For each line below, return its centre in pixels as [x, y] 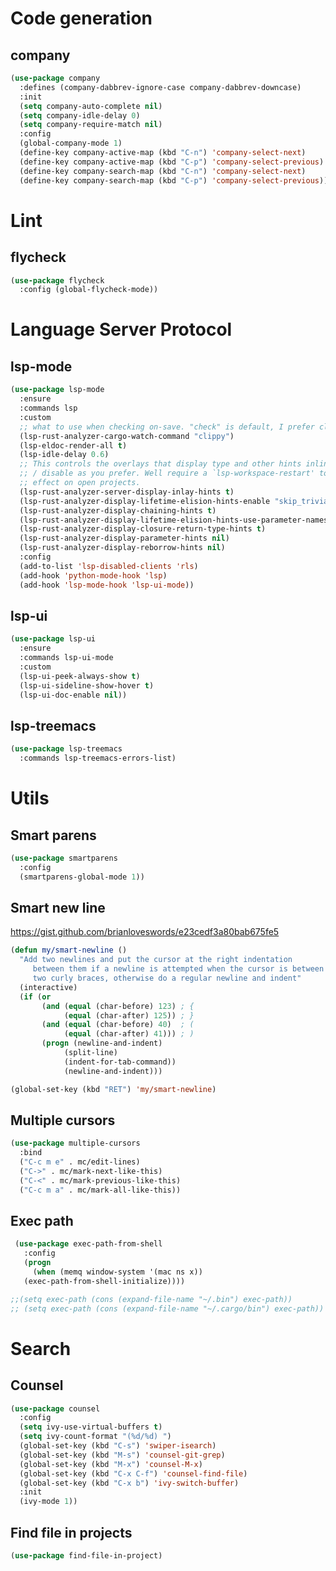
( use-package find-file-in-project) [86, 1556]
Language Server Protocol [121, 329]
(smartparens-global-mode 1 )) [82, 877]
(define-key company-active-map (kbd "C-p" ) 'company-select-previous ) [172, 162]
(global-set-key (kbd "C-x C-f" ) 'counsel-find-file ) [133, 1473]
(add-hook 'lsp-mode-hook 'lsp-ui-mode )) [107, 585]
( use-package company [55, 78]
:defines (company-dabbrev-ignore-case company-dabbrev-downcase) [160, 87]
